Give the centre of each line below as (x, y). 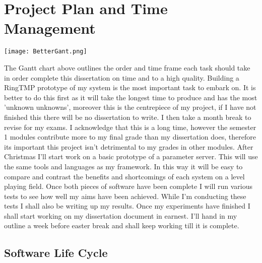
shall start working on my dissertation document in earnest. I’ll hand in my (121, 215)
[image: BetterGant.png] (46, 52)
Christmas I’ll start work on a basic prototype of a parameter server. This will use (131, 156)
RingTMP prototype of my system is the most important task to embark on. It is (130, 87)
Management (50, 28)
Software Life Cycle (56, 253)
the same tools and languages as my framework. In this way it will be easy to (123, 166)
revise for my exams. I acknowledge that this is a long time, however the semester (130, 127)
